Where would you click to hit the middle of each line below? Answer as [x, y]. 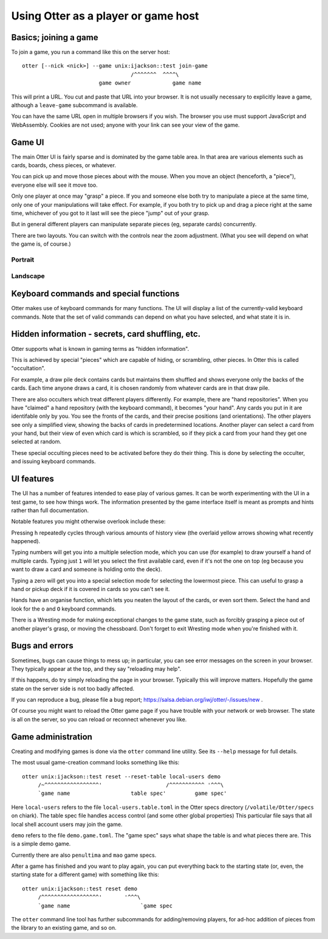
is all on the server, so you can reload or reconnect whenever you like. [99, 719]
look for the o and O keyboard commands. [64, 609]
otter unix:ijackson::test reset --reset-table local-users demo [121, 776]
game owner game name [150, 83]
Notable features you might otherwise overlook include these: [88, 521]
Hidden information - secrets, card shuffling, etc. [106, 334]
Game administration [52, 737]
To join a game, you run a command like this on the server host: [91, 52]
